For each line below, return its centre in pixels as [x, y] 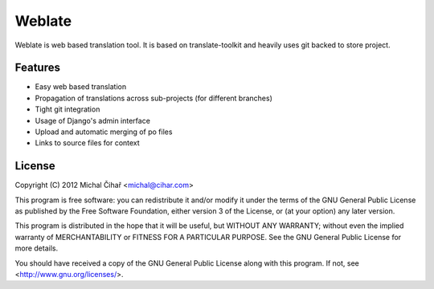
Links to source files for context [87, 143]
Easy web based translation [81, 87]
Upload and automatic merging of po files [104, 132]
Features [37, 68]
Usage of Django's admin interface [92, 120]
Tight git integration [68, 109]
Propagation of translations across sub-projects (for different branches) [154, 98]
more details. [37, 248]
